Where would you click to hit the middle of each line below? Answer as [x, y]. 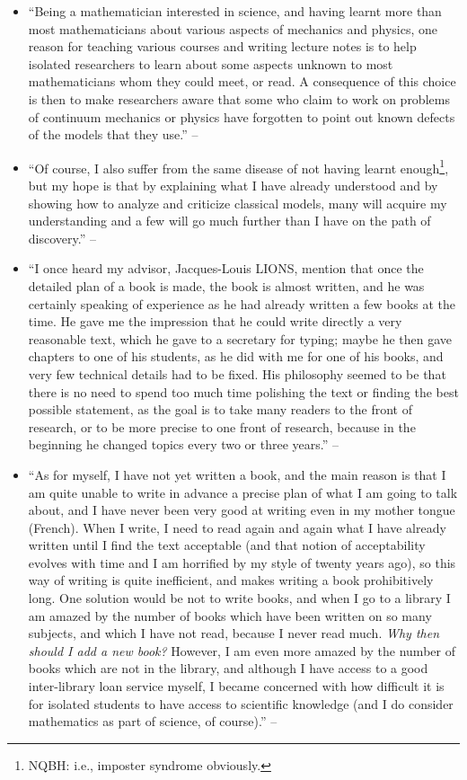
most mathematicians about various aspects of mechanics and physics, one [233, 28]
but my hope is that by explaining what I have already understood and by [233, 185]
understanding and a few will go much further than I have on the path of [229, 221]
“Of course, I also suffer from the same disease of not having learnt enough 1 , [238, 166]
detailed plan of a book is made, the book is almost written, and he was [226, 285]
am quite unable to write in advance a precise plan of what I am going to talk [243, 492]
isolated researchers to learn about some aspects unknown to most [211, 63]
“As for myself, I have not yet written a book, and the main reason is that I [237, 474]
